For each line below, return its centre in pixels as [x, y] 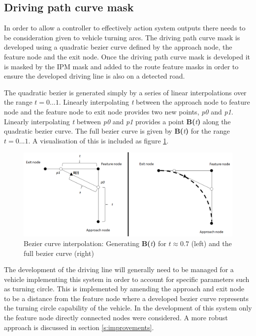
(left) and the [211, 243]
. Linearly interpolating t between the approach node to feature [154, 102]
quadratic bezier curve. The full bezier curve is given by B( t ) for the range [117, 131]
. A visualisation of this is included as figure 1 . [98, 140]
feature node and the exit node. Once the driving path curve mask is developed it [127, 56]
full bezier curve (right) [59, 253]
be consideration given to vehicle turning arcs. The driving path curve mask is [122, 37]
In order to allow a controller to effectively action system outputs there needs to [125, 28]
